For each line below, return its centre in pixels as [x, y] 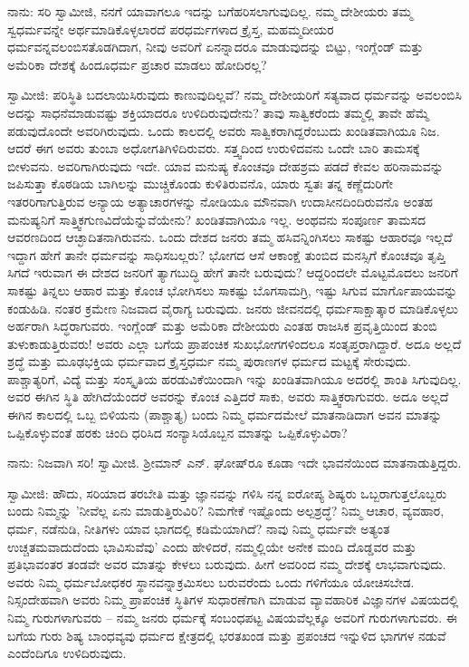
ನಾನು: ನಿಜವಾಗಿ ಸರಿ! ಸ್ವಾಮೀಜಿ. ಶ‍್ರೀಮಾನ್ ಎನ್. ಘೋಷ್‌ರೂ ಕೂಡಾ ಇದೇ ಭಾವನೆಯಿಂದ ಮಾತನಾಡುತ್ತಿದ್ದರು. [234, 463]
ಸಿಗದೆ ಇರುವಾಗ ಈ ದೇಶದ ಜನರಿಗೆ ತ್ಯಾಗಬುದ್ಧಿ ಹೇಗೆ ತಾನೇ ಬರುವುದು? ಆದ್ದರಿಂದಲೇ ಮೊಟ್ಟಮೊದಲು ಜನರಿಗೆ [233, 272]
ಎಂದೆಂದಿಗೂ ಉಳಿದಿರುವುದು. [67, 653]
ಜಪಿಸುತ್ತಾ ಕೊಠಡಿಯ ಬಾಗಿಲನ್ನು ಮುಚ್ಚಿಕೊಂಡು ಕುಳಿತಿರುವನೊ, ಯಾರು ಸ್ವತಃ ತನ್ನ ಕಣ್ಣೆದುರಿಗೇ [200, 184]
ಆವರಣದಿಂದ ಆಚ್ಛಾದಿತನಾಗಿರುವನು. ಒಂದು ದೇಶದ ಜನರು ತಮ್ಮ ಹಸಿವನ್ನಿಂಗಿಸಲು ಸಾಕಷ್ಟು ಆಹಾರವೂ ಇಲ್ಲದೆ [230, 237]
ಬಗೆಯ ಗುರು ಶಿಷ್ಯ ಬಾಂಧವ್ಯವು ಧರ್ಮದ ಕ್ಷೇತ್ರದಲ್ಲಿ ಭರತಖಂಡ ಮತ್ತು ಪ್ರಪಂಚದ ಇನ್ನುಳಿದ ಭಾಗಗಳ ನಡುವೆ [227, 635]
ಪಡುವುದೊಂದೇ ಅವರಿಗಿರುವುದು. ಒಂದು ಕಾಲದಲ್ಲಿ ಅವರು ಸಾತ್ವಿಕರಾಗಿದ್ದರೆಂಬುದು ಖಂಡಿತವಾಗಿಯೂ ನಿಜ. [224, 130]
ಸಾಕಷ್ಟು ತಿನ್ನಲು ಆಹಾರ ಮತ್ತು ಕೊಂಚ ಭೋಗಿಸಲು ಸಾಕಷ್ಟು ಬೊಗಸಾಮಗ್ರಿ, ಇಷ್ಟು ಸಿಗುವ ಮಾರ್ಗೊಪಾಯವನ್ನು [233, 290]
